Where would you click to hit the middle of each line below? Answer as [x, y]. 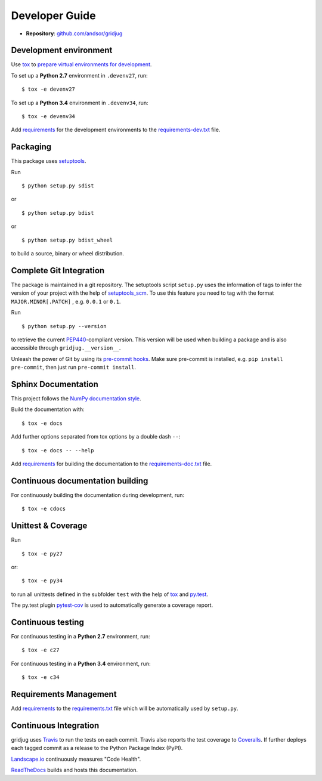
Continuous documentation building [80, 481]
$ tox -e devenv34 [49, 117]
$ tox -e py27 [42, 554]
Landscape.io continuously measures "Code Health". [76, 759]
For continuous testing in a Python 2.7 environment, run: [80, 636]
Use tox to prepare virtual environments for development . [81, 64]
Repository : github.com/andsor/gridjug [74, 33]
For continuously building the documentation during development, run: [98, 495]
